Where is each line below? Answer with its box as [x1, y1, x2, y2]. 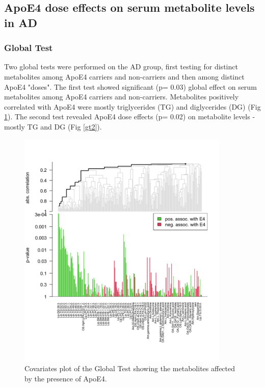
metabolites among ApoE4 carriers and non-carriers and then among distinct [4, 71, 245, 82]
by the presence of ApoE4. [24, 373, 107, 383]
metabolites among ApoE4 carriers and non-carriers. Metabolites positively [4, 91, 239, 102]
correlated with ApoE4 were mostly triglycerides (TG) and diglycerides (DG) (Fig [4, 101, 261, 112]
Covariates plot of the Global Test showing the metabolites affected [24, 363, 235, 374]
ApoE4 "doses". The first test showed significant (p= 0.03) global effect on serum [4, 81, 257, 92]
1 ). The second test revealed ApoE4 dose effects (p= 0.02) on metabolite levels [4, 111, 250, 122]
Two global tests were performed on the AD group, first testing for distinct [4, 61, 238, 72]
